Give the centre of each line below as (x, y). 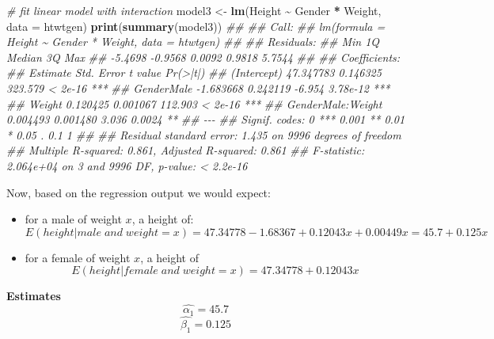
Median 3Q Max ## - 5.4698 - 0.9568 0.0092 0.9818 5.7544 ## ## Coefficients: (203, 57)
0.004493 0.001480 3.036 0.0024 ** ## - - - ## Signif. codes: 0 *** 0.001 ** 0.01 (206, 119)
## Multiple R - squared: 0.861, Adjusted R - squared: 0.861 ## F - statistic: (186, 150)
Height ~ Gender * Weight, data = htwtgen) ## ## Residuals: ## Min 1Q (193, 42)
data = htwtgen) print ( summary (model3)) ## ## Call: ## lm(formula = (196, 26)
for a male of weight (73, 219)
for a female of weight (78, 257)
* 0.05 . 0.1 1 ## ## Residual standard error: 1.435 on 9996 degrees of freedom (204, 134)
